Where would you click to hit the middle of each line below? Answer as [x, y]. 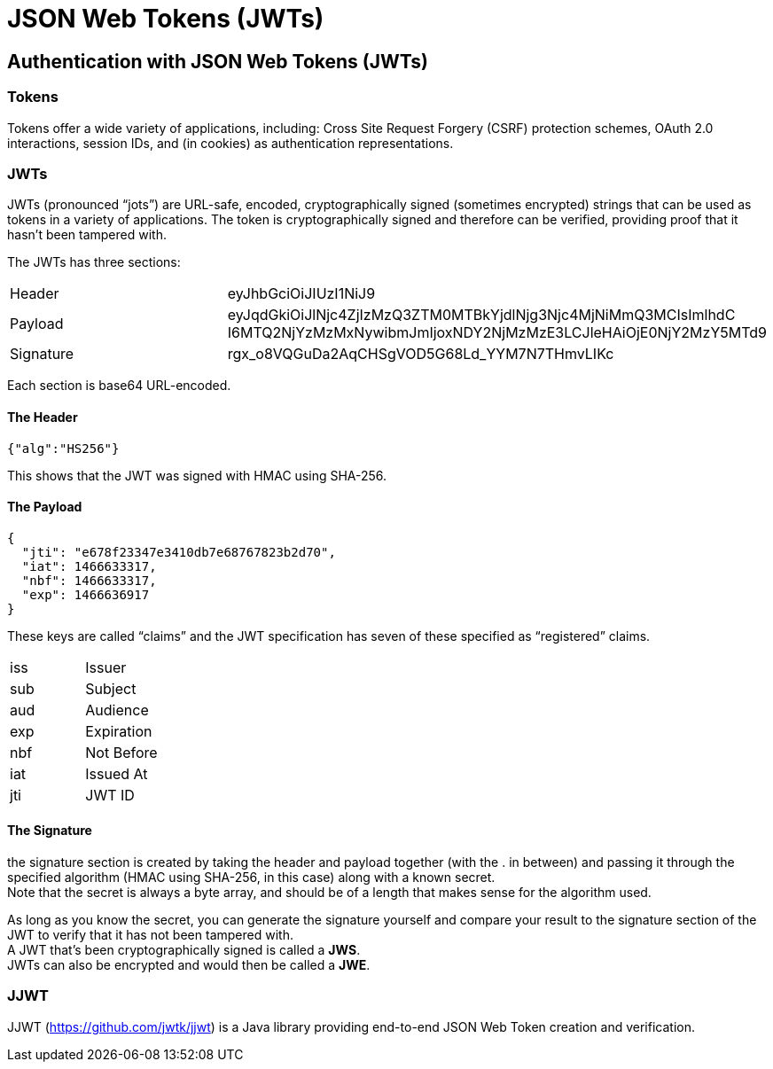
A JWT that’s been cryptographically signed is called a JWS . [184, 949]
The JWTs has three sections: [94, 262]
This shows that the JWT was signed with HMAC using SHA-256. [197, 475]
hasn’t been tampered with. [87, 235]
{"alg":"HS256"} [63, 448]
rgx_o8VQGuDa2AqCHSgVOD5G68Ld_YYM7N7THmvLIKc [421, 354]
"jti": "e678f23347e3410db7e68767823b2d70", [179, 552]
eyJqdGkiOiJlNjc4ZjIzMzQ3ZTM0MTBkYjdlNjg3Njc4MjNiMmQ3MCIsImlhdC [481, 315]
